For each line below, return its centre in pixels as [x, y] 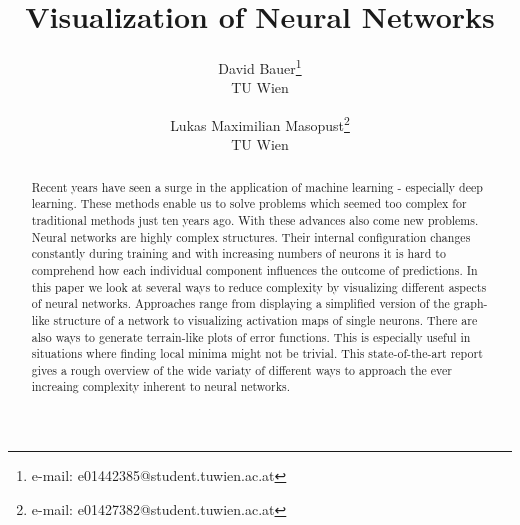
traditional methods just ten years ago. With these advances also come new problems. [255, 219]
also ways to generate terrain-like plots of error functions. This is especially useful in [251, 336]
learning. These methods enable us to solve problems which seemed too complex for [249, 203]
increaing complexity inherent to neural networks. [160, 386]
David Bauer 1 [260, 66]
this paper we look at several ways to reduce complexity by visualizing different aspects [259, 286]
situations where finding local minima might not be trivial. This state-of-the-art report [257, 353]
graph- [470, 303]
